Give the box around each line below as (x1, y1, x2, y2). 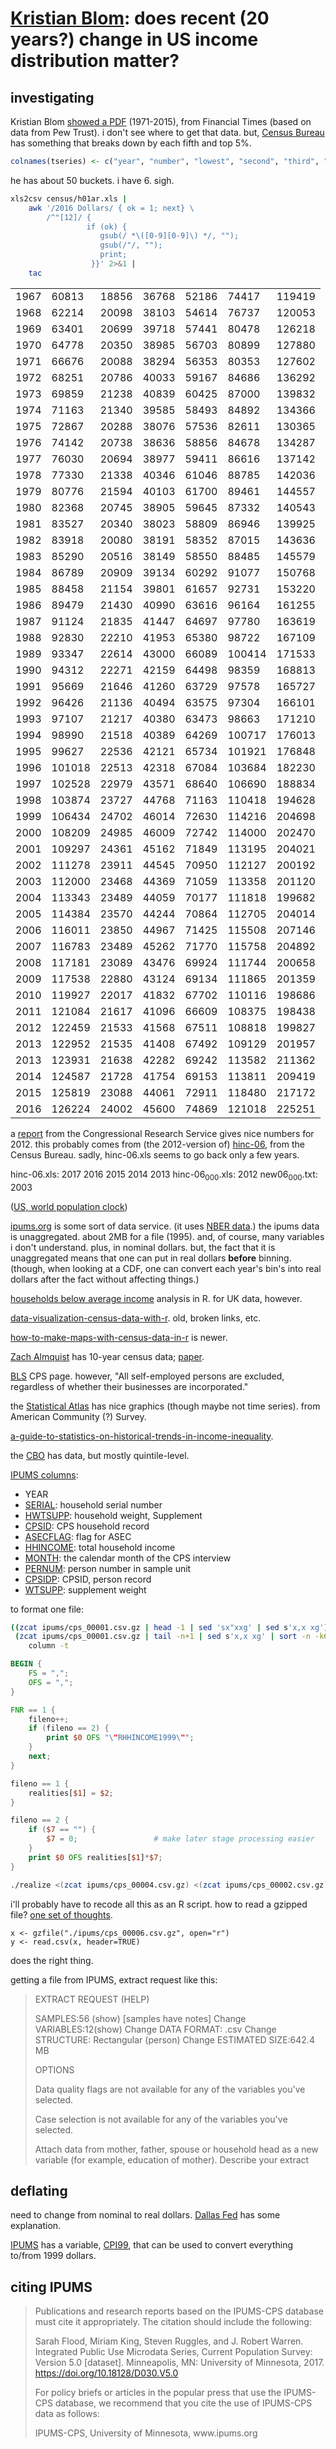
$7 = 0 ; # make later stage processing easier (46, 1834, 315, 1844)
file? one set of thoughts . (10, 1908, 113, 1921)
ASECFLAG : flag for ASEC (24, 1530, 132, 1542)
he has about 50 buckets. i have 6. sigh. (10, 174, 175, 186)
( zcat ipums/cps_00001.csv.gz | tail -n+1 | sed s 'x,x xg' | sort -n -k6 (14, 1632, 329, 1642)
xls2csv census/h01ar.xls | (10, 193, 128, 204)
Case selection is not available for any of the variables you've (34, 2113, 288, 2125)
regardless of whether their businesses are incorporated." (10, 1380, 249, 1392)
